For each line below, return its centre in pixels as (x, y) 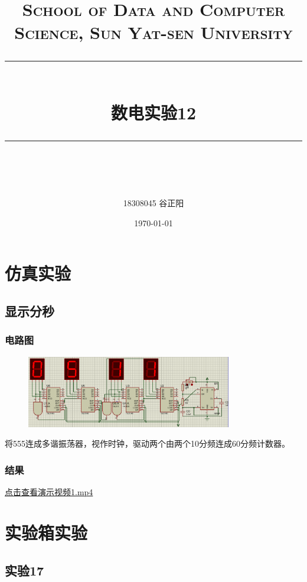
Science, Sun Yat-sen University (153, 32)
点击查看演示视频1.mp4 (49, 492)
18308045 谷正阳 (153, 203)
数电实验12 (153, 112)
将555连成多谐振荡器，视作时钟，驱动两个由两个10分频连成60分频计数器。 (147, 443)
